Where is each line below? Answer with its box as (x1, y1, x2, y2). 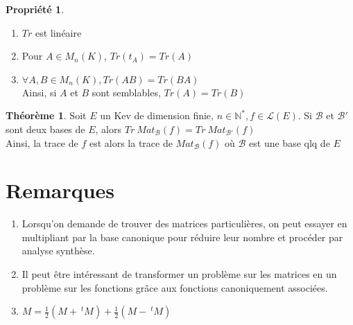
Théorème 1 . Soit (6, 108, 87, 123)
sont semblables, (92, 85, 161, 99)
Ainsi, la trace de (6, 135, 78, 150)
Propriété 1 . (6, 2, 64, 16)
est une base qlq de (249, 135, 330, 150)
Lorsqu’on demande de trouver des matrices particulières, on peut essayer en (21, 216, 347, 231)
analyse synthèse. (21, 243, 95, 258)
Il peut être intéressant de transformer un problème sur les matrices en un (21, 267, 337, 281)
